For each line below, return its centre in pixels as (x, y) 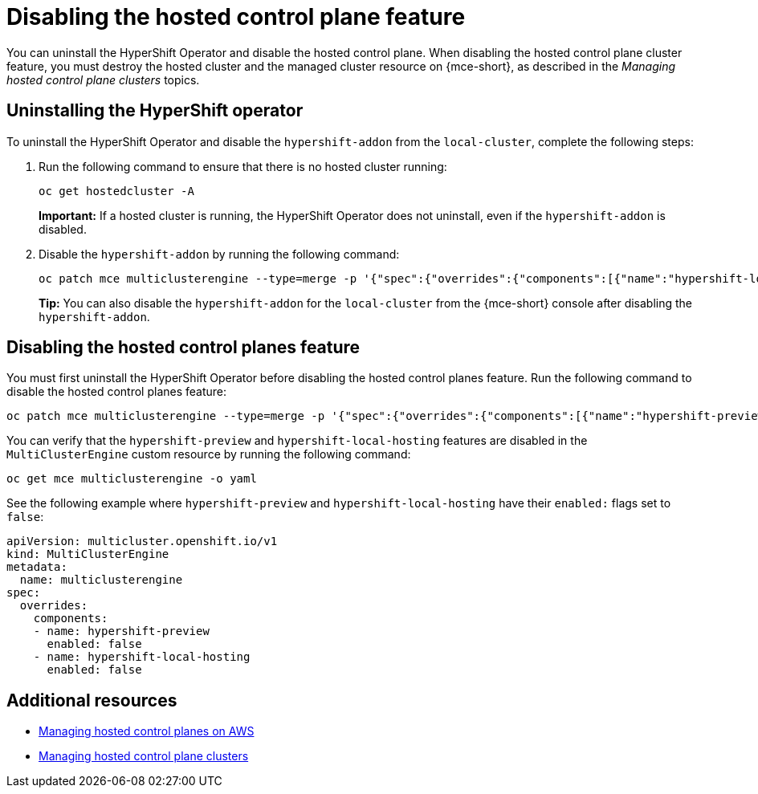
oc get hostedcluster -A (116, 191)
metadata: (37, 567)
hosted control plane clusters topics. (103, 79)
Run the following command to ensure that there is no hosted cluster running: (243, 166)
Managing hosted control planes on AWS (147, 731)
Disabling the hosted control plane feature (236, 17)
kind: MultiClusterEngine (88, 554)
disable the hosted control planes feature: (117, 392)
